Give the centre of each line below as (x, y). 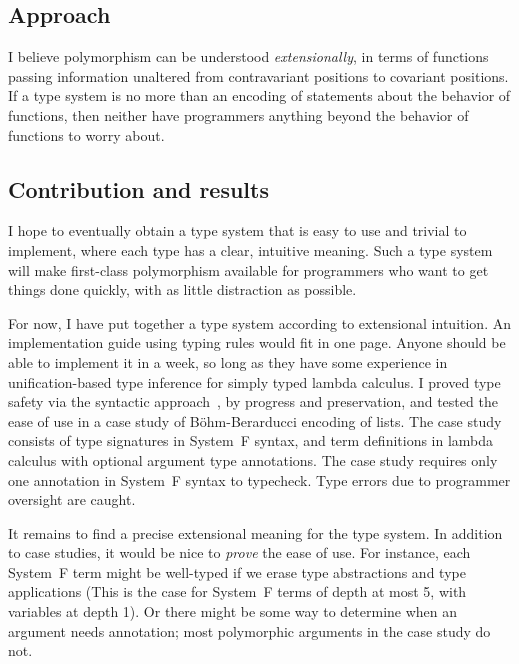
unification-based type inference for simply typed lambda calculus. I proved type (254, 381)
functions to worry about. (86, 134)
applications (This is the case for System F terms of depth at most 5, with (237, 591)
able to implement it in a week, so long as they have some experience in (228, 361)
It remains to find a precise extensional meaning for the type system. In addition (255, 532)
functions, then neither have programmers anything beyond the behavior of (238, 114)
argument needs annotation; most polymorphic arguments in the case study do (249, 630)
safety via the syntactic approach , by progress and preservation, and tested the (253, 401)
